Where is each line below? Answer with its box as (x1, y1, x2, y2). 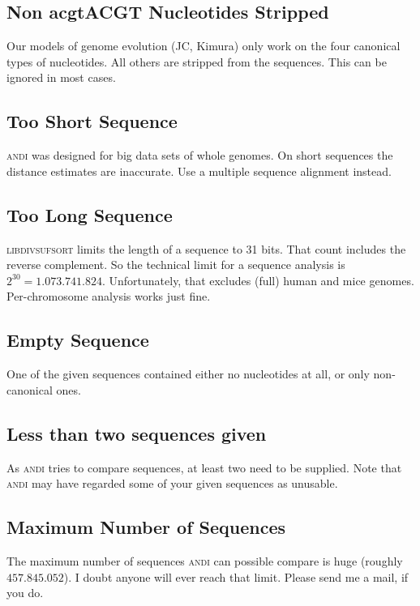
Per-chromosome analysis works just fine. (6, 288, 211, 305)
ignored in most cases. (6, 69, 116, 86)
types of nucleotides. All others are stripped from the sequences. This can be (6, 53, 387, 70)
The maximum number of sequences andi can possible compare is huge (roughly (6, 552, 403, 569)
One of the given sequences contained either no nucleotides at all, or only (6, 365, 370, 382)
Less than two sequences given (6, 420, 267, 446)
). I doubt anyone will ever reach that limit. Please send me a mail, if (63, 568, 409, 585)
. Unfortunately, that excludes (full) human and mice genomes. (101, 271, 414, 288)
